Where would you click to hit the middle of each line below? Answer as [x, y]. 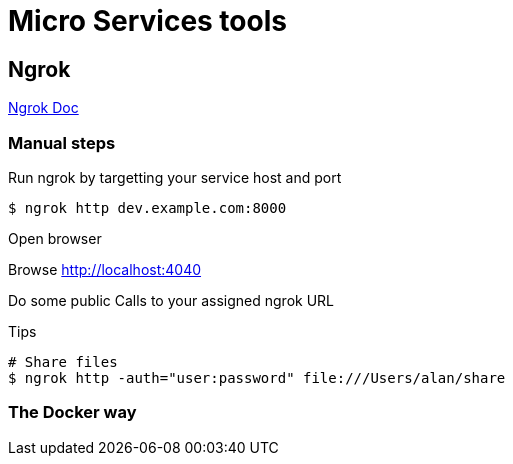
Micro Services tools [147, 21]
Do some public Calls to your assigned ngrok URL [171, 300]
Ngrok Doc [43, 108]
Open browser [55, 238]
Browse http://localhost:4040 [105, 269]
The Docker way [72, 412]
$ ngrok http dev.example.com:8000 [147, 207]
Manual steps [62, 142]
